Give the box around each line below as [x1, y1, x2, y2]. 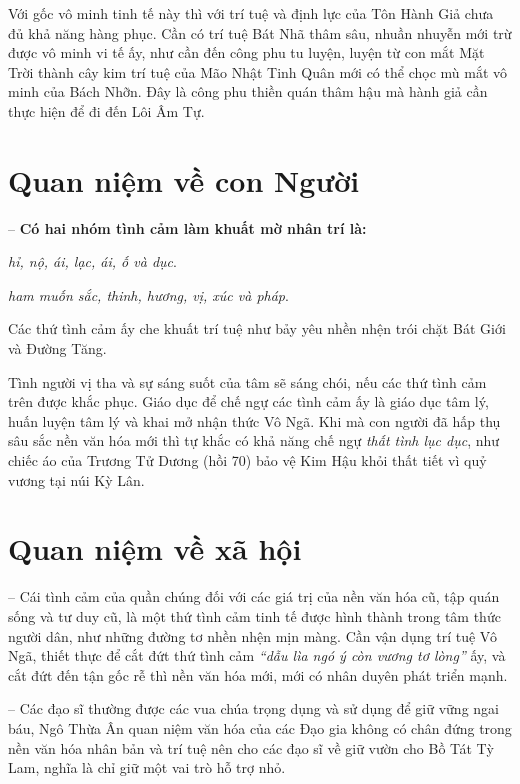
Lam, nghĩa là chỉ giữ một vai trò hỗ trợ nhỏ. [8, 757, 286, 778]
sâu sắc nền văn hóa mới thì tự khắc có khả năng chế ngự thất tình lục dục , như [8, 430, 500, 451]
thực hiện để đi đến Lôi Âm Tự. [8, 100, 205, 121]
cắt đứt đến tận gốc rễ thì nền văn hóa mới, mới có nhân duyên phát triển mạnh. [8, 664, 508, 685]
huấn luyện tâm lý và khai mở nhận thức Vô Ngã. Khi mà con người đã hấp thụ [8, 410, 501, 431]
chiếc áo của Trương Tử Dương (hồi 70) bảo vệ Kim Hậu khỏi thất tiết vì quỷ [8, 450, 487, 471]
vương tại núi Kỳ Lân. [8, 469, 145, 490]
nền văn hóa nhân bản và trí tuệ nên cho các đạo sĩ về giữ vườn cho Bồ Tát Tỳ [8, 737, 494, 758]
